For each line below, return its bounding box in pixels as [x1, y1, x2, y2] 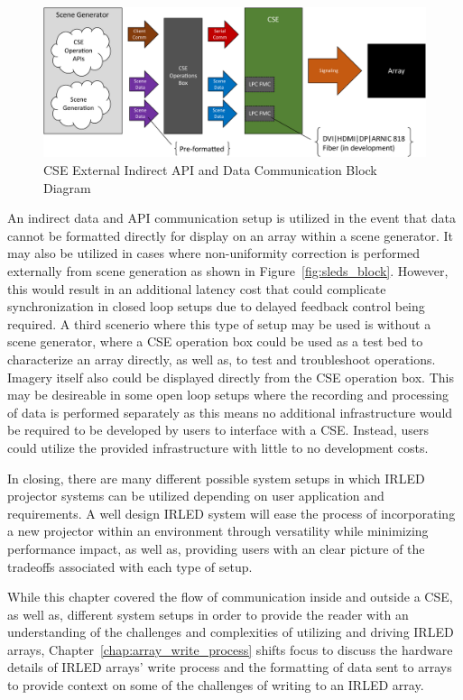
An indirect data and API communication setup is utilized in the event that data [7, 208, 457, 227]
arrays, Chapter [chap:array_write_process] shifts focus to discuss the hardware [7, 640, 453, 659]
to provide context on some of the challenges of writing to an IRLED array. [7, 676, 424, 695]
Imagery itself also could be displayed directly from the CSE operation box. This [7, 367, 454, 386]
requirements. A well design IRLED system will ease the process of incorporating [7, 503, 456, 522]
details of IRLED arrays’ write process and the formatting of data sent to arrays [7, 658, 452, 677]
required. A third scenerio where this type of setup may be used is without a [7, 314, 431, 333]
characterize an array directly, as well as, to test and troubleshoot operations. [7, 349, 436, 368]
